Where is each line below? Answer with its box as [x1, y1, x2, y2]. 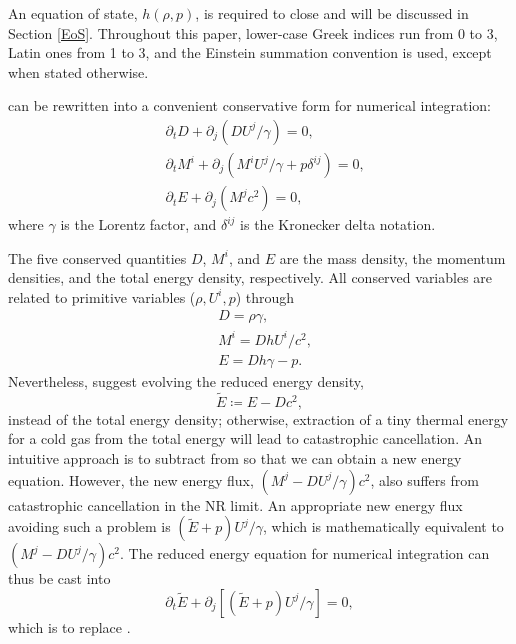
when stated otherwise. [8, 61, 149, 82]
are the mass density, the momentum [279, 247, 506, 268]
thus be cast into [8, 568, 111, 589]
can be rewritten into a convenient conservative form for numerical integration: [8, 95, 491, 116]
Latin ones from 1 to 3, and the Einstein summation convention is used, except [8, 42, 492, 63]
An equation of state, [8, 3, 138, 23]
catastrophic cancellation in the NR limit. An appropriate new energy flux [8, 494, 463, 515]
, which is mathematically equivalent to [263, 516, 504, 537]
